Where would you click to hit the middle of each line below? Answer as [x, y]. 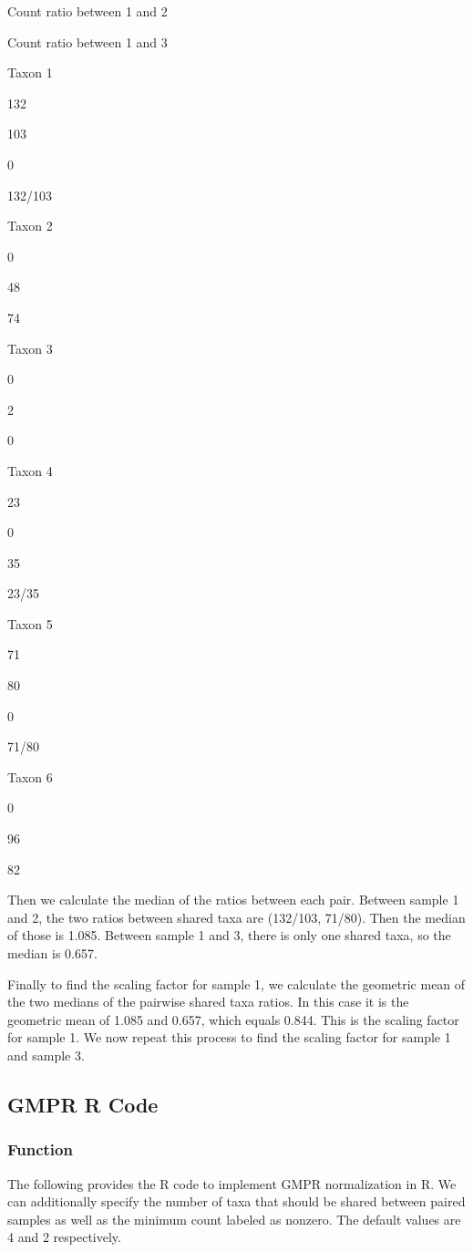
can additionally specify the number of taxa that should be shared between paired [236, 1201]
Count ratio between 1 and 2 [87, 11]
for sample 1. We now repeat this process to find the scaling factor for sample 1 [229, 1037]
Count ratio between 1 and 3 [87, 41]
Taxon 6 [30, 776]
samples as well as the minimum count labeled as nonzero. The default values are [234, 1219]
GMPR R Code [83, 1104]
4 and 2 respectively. [64, 1237]
